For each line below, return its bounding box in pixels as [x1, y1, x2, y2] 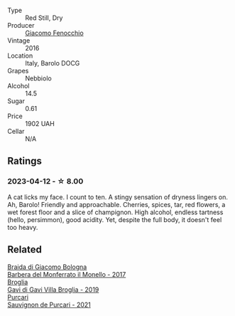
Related [7, 243, 43, 256]
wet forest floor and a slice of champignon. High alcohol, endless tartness [7, 208, 224, 216]
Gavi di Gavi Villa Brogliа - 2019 [7, 285, 99, 294]
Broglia [7, 278, 28, 286]
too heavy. [7, 223, 38, 231]
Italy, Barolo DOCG [25, 59, 80, 67]
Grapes [7, 67, 29, 75]
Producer [7, 21, 35, 29]
